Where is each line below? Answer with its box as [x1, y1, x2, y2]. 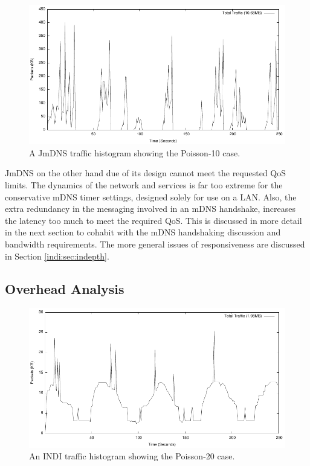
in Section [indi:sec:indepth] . [5, 249, 109, 262]
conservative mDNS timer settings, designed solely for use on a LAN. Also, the [5, 190, 297, 203]
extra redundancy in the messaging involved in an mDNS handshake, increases [5, 202, 295, 215]
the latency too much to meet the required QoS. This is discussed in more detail [5, 214, 302, 226]
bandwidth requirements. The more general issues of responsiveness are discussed [5, 238, 305, 251]
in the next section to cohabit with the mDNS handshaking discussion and [5, 226, 281, 238]
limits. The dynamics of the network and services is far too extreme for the [5, 179, 283, 191]
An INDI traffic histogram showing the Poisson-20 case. [29, 450, 235, 462]
